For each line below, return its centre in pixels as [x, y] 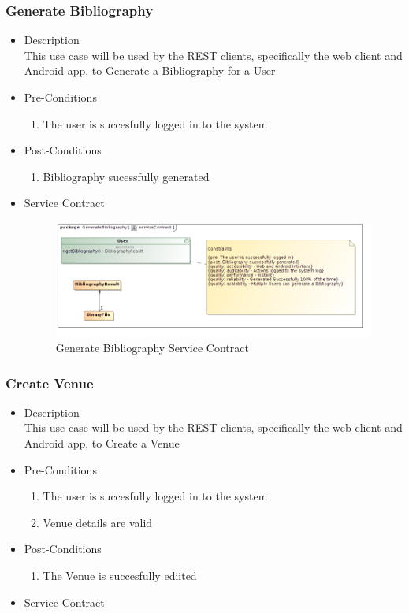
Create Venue [50, 383]
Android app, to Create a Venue [102, 443]
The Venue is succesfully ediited [120, 575]
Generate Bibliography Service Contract [152, 347]
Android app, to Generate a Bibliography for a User [150, 71]
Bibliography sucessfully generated [126, 176]
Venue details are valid [98, 522]
